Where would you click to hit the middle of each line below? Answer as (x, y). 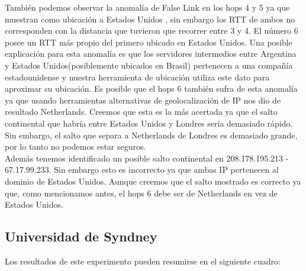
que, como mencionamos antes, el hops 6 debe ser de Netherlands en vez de (141, 193)
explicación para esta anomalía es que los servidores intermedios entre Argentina (151, 54)
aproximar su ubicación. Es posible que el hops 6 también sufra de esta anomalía (151, 88)
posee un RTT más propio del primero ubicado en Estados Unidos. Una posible (149, 42)
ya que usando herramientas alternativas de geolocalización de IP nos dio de (143, 100)
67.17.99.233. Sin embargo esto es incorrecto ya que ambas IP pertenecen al (142, 170)
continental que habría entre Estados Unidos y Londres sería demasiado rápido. (149, 123)
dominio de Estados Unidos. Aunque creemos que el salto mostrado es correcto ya (153, 181)
